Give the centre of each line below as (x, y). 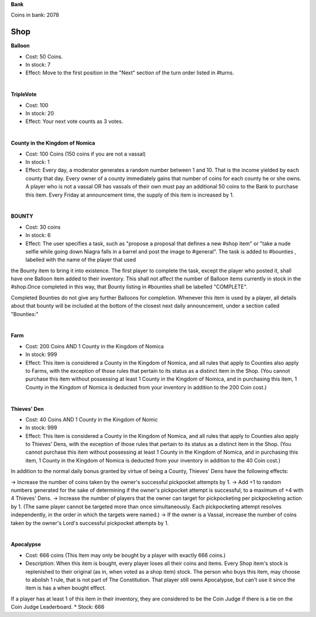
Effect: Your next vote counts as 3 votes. (74, 121)
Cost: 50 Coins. (44, 56)
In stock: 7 (38, 65)
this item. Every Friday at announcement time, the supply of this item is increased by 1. (130, 195)
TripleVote (24, 94)
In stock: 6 (38, 235)
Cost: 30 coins (43, 227)
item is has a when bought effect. (66, 588)
